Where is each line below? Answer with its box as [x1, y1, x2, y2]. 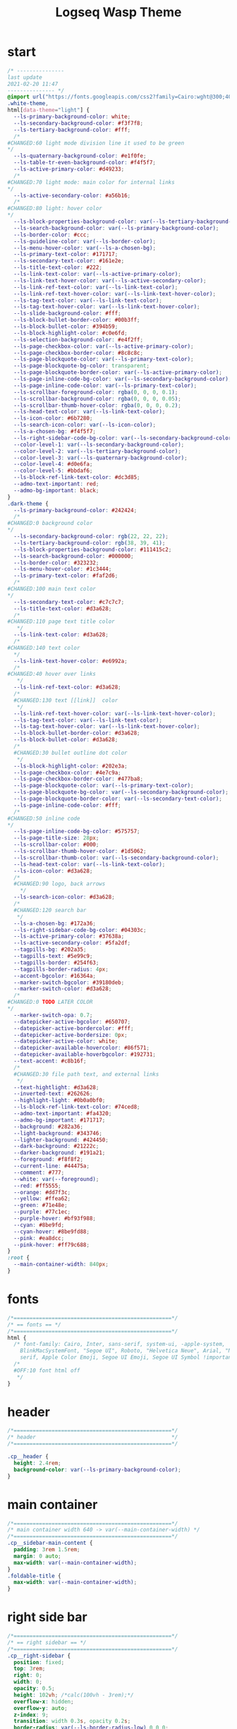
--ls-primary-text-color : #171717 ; [13, 251, 119, 258]
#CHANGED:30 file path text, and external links [13, 1070, 159, 1078]
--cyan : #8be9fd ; [13, 1221, 65, 1228]
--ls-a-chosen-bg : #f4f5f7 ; [13, 428, 97, 435]
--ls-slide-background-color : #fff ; [13, 310, 121, 317]
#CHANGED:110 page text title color [7, 618, 115, 625]
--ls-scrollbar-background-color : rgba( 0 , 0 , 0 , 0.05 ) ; [13, 395, 181, 402]
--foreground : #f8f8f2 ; [13, 1156, 83, 1163]
